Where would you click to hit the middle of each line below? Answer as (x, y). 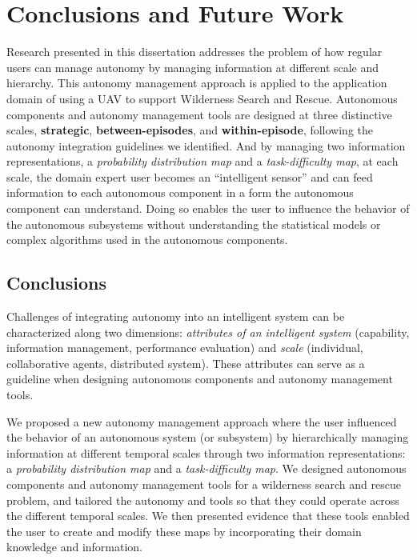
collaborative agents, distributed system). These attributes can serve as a (186, 363)
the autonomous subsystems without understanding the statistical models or (194, 224)
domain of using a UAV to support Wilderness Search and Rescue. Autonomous (202, 98)
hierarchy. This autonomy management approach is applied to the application (197, 83)
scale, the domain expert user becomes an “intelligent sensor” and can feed (190, 176)
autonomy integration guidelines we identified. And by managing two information (206, 145)
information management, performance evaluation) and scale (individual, (185, 348)
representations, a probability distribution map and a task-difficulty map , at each (202, 161)
